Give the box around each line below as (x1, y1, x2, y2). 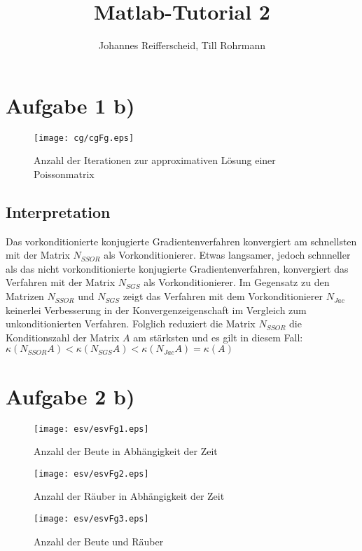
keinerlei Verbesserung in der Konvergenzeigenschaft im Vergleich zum (6, 302, 307, 317)
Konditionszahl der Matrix (6, 329, 120, 344)
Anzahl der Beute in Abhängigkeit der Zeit (34, 444, 218, 458)
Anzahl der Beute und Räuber (34, 533, 164, 548)
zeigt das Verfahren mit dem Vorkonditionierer (123, 289, 323, 304)
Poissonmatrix (34, 166, 95, 181)
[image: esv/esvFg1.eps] (34, 423, 149, 434)
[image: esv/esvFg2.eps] (34, 468, 149, 479)
